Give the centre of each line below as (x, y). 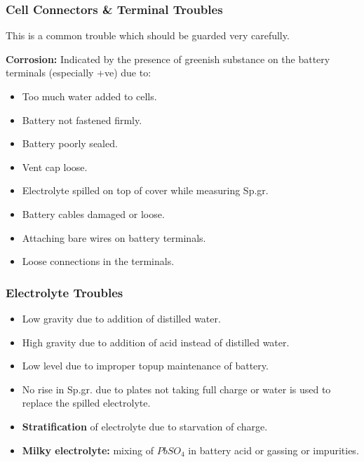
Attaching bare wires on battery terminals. (114, 237)
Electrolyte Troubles (65, 292)
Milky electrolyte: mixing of (88, 450)
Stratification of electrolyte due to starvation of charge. (145, 426)
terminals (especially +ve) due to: (79, 73)
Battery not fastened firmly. (82, 120)
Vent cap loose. (55, 167)
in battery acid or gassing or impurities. (274, 450)
